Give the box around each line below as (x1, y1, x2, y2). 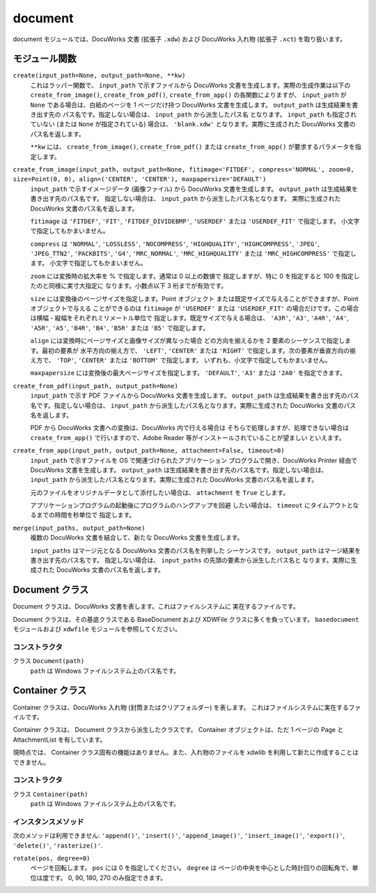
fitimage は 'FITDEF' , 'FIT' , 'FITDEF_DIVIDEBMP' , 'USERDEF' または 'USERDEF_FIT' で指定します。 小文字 (30, 217, 360, 225)
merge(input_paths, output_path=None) (13, 524, 146, 532)
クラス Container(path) (13, 790, 88, 798)
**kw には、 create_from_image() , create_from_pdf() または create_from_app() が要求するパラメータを (30, 143, 355, 151)
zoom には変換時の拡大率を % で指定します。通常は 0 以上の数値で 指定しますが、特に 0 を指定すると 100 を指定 (30, 272, 354, 280)
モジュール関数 (13, 53, 77, 65)
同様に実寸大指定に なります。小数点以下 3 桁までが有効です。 (48, 282, 228, 290)
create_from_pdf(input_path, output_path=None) (13, 382, 179, 390)
